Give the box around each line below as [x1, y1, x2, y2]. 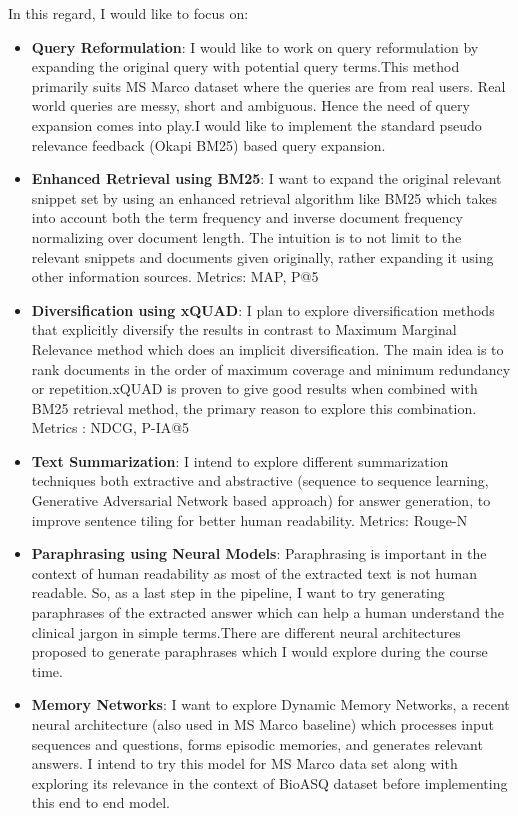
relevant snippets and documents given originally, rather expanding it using [31, 246, 494, 267]
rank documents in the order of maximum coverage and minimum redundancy [31, 358, 511, 379]
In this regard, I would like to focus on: [8, 3, 249, 23]
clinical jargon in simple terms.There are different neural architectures [31, 621, 461, 642]
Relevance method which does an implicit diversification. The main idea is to [31, 338, 504, 359]
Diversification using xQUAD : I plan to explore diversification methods [31, 299, 495, 320]
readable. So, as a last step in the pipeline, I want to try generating [31, 582, 445, 603]
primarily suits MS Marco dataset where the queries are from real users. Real [31, 75, 506, 96]
